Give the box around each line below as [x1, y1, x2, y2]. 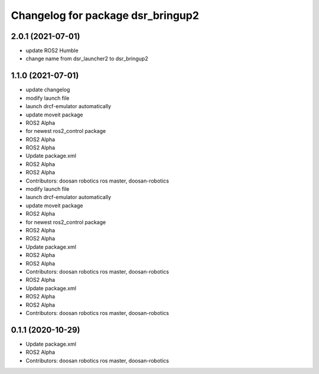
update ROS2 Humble [25, 47, 79, 54]
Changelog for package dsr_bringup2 [11, 9, 199, 22]
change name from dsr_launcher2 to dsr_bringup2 [25, 55, 148, 62]
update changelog [25, 86, 70, 93]
